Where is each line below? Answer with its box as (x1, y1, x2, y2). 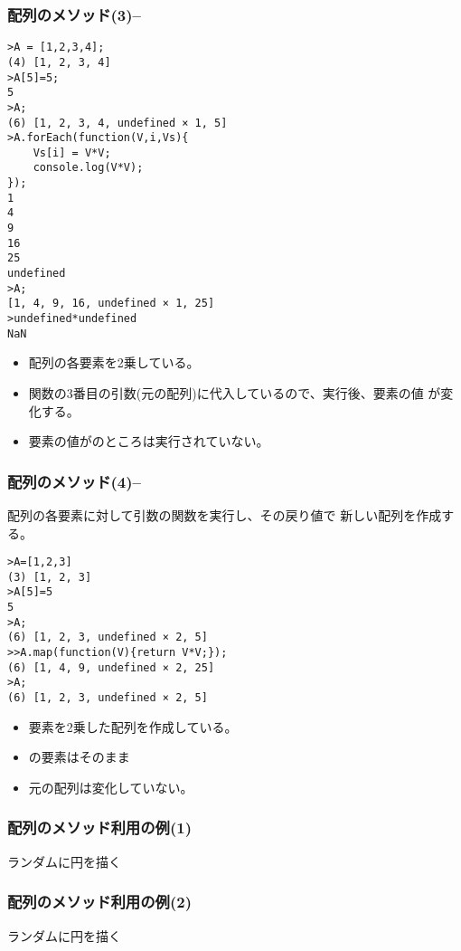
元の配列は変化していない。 (28, 777, 193, 796)
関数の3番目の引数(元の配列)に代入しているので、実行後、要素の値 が (28, 383, 441, 402)
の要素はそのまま (28, 747, 130, 766)
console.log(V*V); (33, 161, 144, 175)
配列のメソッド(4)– (7, 470, 141, 492)
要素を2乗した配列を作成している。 (28, 717, 238, 736)
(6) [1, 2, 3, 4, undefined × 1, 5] (7, 116, 228, 129)
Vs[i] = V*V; (33, 146, 111, 159)
